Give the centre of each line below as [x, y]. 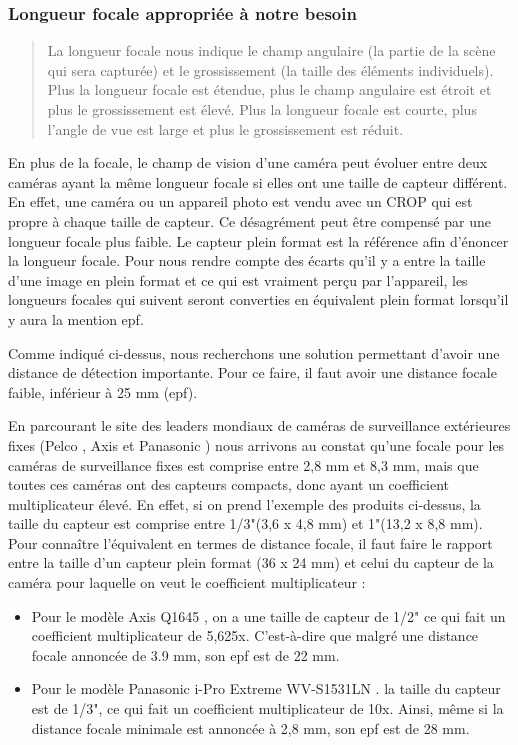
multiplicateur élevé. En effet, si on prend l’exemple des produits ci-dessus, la [244, 503]
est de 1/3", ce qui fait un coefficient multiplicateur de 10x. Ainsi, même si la [267, 708]
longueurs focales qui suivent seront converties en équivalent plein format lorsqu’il [258, 299]
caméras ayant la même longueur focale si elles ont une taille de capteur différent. [258, 181]
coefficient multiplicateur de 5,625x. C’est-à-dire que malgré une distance [255, 635]
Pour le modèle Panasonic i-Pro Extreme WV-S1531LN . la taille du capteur [266, 688]
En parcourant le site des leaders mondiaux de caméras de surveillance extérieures [259, 425]
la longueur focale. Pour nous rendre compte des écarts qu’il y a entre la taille [247, 260]
